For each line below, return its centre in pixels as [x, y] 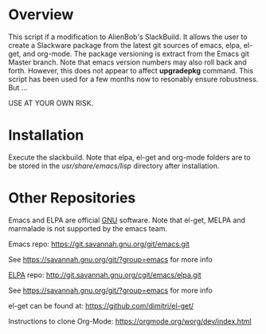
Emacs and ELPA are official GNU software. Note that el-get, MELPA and [127, 220]
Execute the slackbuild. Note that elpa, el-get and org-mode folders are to [129, 157]
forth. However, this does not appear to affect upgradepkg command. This [131, 70]
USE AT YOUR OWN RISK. [51, 103]
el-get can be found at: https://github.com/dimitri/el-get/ [101, 305]
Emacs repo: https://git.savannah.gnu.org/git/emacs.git [99, 244]
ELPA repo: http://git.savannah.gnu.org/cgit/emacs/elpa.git [105, 275]
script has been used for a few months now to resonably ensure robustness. [133, 79]
